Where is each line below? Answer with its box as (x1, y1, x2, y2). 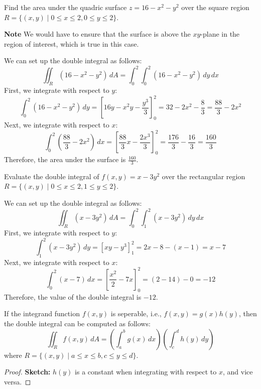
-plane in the (200, 29, 240, 39)
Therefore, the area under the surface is (4, 154, 126, 165)
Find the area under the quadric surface (4, 2, 127, 12)
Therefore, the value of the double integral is (4, 291, 142, 302)
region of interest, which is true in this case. (4, 38, 139, 49)
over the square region (181, 2, 249, 12)
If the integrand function (4, 308, 80, 319)
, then (239, 308, 257, 319)
